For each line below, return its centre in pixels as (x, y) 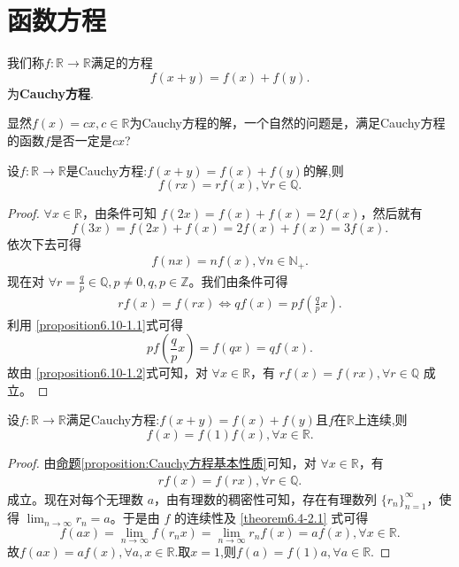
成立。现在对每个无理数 (75, 498)
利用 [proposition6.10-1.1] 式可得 (95, 324)
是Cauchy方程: (107, 170)
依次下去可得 (44, 243)
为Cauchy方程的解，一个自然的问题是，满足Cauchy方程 (287, 123)
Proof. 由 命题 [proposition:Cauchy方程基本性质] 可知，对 (162, 462)
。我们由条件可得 (238, 280)
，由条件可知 (119, 213)
